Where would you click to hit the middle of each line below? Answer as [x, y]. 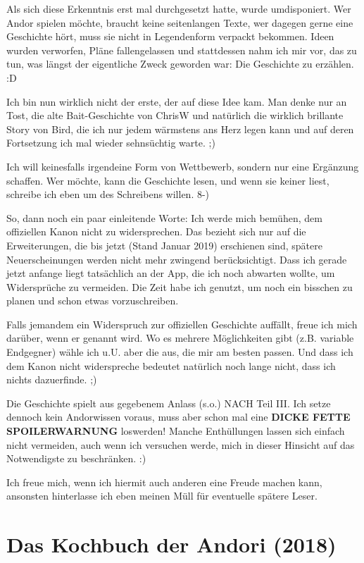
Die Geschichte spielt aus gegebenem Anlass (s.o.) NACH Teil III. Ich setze [169, 403]
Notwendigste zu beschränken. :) [76, 458]
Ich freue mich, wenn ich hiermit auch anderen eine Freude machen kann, [164, 482]
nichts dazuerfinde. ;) [52, 379]
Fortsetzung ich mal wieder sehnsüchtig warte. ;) [111, 143]
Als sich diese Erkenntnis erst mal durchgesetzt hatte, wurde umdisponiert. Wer [179, 8]
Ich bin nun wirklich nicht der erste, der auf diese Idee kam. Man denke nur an [177, 101]
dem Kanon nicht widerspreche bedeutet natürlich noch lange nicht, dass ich [171, 365]
